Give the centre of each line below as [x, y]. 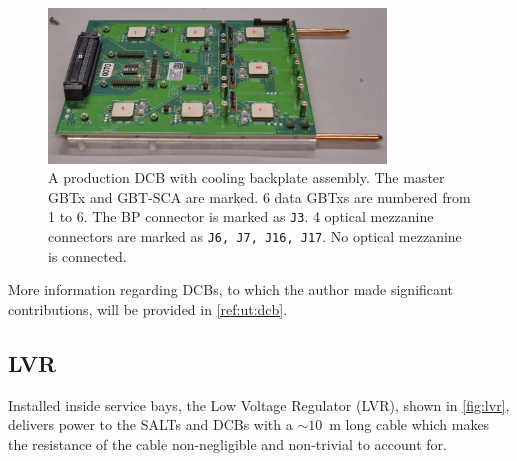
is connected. [87, 255]
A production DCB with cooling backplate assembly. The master [246, 177]
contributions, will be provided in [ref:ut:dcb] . [148, 308]
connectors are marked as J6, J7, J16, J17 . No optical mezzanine [255, 236]
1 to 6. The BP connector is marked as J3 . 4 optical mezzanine [241, 216]
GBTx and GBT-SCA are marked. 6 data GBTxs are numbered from [259, 196]
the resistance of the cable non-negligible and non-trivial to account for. [227, 443]
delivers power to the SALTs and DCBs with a [150, 424]
